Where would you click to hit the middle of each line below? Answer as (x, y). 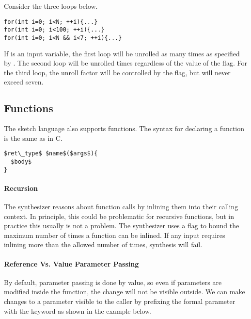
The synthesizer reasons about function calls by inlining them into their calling (121, 207)
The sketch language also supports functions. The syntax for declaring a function (124, 128)
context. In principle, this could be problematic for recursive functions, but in (119, 216)
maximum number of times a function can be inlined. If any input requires (115, 235)
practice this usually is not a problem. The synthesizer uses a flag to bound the (122, 226)
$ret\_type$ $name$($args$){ (51, 154)
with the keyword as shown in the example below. (78, 311)
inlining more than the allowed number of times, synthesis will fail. (103, 244)
